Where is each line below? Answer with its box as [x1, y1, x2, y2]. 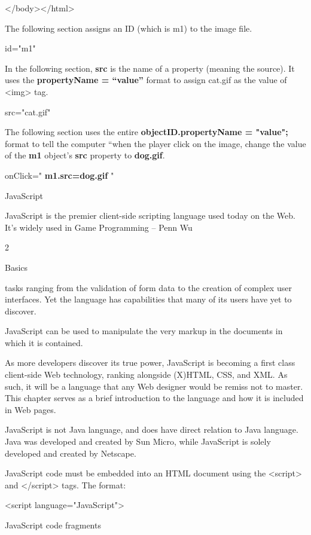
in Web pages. [5, 403, 56, 415]
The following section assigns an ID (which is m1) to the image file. [5, 22, 252, 34]
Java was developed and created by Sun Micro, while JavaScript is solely [5, 435, 271, 448]
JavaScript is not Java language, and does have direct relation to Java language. [5, 423, 298, 436]
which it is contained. [5, 336, 83, 348]
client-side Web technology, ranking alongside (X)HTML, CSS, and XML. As [5, 368, 288, 381]
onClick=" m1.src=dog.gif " [5, 169, 114, 181]
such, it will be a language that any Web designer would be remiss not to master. [5, 380, 303, 392]
